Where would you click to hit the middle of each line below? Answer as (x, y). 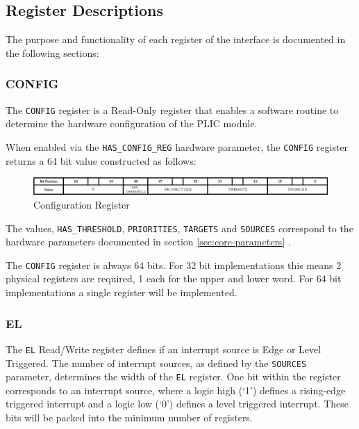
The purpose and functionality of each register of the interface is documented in (176, 39)
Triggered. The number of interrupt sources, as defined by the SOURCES (156, 363)
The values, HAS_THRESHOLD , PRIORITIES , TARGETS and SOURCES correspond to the (179, 228)
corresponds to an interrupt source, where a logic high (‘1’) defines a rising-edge (176, 390)
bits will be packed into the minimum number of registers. (129, 418)
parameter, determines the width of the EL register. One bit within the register (173, 377)
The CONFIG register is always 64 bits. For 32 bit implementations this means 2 (174, 265)
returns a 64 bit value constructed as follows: (101, 160)
